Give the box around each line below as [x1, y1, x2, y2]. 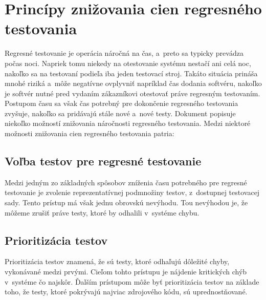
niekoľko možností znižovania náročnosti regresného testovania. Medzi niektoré [5, 118, 251, 128]
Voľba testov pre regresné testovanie [5, 153, 202, 169]
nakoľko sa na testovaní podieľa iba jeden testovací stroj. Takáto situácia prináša [5, 68, 258, 78]
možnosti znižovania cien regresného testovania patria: [5, 128, 174, 139]
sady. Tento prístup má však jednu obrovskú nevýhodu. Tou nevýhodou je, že [5, 197, 248, 208]
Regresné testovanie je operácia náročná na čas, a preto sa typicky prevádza [5, 48, 243, 58]
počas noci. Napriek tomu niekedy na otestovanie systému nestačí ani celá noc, [5, 57, 251, 68]
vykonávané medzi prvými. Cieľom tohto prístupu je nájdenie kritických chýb [5, 266, 247, 277]
